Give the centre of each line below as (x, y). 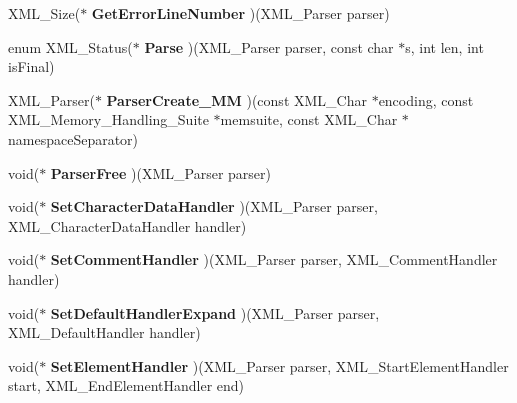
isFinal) (31, 66)
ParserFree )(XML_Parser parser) (160, 172)
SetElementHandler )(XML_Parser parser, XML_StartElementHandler (279, 365)
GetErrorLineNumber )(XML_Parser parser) (240, 13)
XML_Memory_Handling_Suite (108, 119)
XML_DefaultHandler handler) (104, 332)
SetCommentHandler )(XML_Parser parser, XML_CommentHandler (274, 259)
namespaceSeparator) (73, 138)
